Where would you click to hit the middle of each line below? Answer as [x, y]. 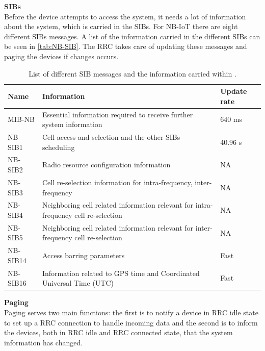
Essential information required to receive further [117, 114]
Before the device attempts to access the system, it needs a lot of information [125, 16]
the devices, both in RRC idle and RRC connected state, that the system [118, 332]
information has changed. [44, 342]
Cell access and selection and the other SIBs [111, 137]
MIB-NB [21, 119]
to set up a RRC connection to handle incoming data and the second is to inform [131, 322]
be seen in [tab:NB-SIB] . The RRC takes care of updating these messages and [126, 46]
